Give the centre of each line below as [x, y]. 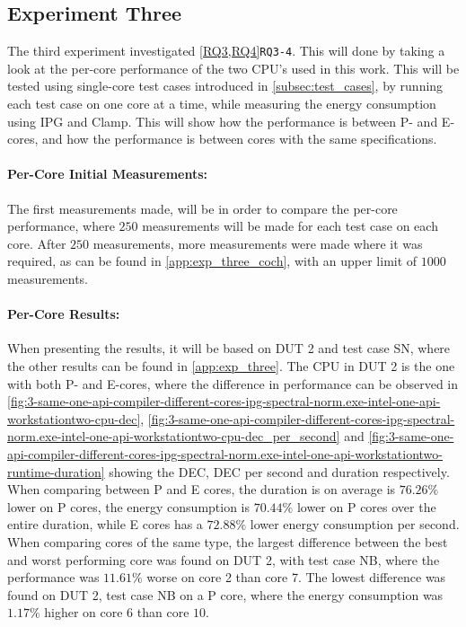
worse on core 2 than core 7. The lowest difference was [296, 577]
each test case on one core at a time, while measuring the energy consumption [222, 104]
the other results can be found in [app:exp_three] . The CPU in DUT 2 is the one [231, 365]
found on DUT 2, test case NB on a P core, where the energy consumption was [225, 594]
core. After [37, 243]
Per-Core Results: [64, 314]
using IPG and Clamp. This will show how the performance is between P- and [223, 121]
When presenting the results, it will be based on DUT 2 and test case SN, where [229, 348]
